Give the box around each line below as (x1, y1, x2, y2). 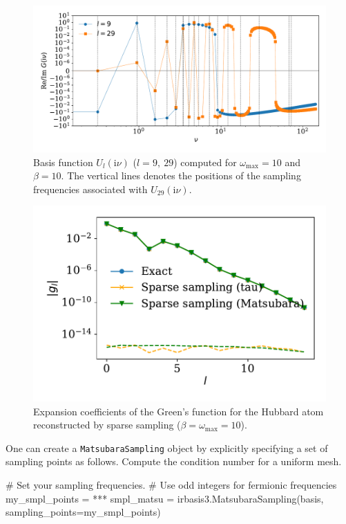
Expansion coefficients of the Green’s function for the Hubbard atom (33, 404, 324, 418)
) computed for (173, 154, 237, 169)
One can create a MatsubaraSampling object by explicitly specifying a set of (6, 440, 328, 455)
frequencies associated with (33, 181, 148, 196)
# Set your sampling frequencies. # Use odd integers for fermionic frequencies (6, 478, 337, 492)
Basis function (33, 154, 93, 169)
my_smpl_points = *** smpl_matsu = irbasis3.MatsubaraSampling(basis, (6, 491, 324, 505)
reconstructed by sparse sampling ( (33, 417, 181, 432)
